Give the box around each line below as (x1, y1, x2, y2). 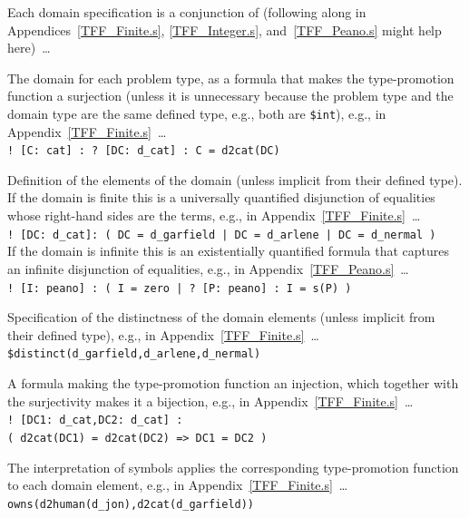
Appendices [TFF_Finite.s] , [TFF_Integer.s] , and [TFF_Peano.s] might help (7, 20, 442, 39)
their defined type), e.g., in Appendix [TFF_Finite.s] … (7, 325, 319, 344)
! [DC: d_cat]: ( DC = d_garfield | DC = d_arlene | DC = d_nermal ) (7, 228, 436, 241)
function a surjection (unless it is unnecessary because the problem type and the (7, 86, 454, 105)
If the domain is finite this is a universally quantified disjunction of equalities (7, 188, 435, 207)
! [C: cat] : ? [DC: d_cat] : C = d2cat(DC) (7, 144, 280, 158)
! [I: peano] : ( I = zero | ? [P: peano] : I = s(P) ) (7, 281, 352, 295)
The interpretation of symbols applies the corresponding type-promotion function (7, 457, 459, 476)
